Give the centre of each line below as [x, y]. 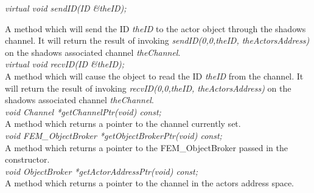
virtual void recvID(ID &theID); [65, 64]
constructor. [27, 159]
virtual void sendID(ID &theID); [66, 8]
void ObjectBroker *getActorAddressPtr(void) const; [101, 171]
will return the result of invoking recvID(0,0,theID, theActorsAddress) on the [148, 88]
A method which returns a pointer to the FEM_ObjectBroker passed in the [146, 147]
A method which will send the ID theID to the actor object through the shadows [155, 28]
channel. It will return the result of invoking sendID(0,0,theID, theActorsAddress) [157, 40]
